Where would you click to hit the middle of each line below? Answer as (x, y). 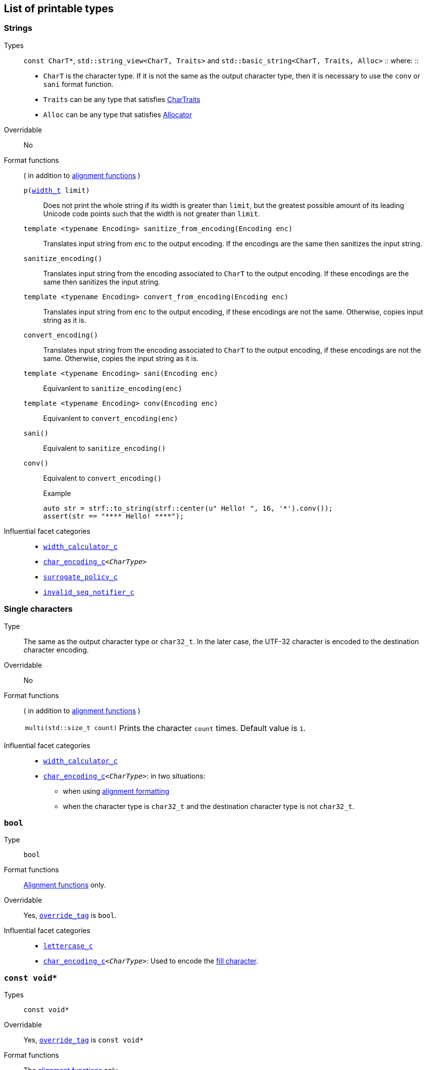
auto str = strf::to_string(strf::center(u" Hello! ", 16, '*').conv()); (188, 508)
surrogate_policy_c (80, 577)
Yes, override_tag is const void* (84, 1040)
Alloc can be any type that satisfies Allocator (118, 114)
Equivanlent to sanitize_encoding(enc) (113, 388)
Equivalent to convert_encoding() (103, 478)
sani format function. (79, 84)
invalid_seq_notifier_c (89, 592)
